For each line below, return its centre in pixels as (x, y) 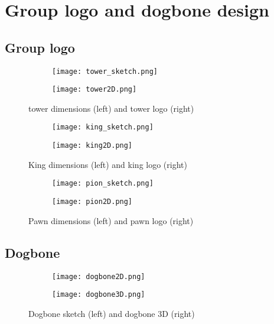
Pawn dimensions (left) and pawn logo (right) (111, 220)
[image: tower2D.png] (94, 90)
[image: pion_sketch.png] (103, 184)
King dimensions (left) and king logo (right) (108, 164)
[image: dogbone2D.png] (99, 276)
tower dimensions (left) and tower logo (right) (111, 108)
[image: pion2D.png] (92, 202)
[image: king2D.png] (92, 146)
